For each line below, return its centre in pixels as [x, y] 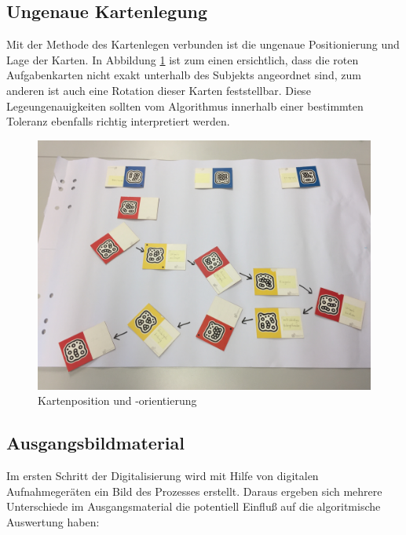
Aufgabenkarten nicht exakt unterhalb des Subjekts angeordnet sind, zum [184, 75]
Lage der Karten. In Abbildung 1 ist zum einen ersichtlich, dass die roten [183, 59]
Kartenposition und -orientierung [117, 400]
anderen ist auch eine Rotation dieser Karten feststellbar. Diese [159, 90]
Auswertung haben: [53, 521]
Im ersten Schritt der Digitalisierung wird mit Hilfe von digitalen [163, 476]
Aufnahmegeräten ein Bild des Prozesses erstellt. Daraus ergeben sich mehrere [194, 491]
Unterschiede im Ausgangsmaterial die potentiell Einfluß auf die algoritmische [194, 506]
